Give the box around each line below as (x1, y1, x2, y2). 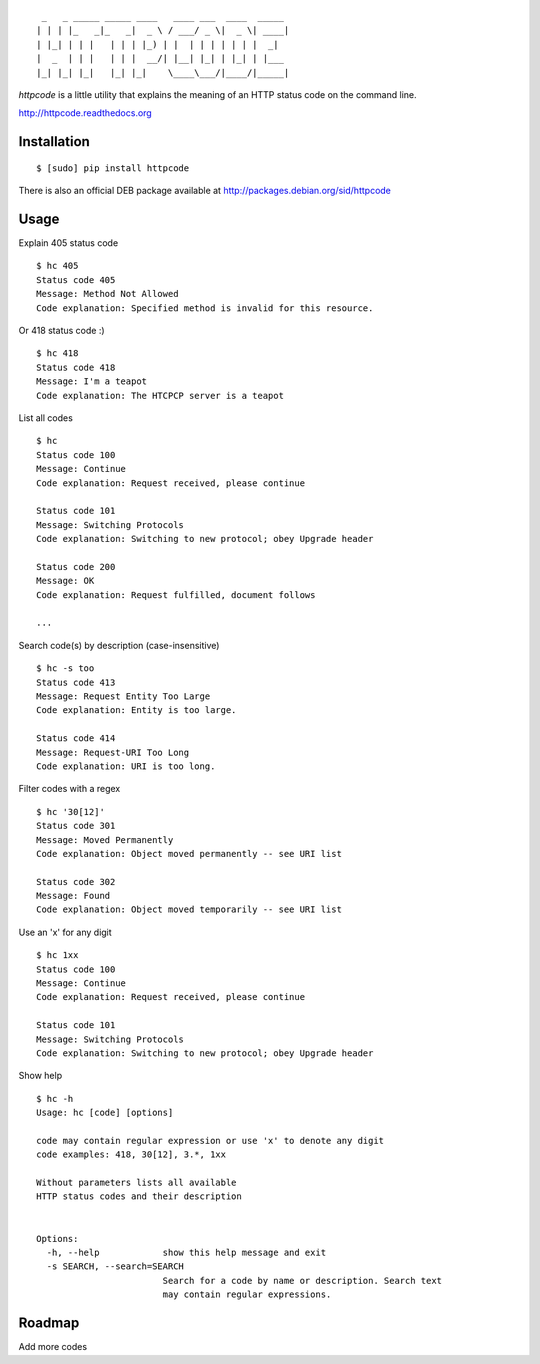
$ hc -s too (36, 663, 95, 674)
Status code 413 (36, 676, 116, 688)
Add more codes (18, 1341, 88, 1353)
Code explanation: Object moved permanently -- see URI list (36, 848, 342, 859)
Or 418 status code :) (18, 325, 105, 336)
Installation (18, 133, 90, 150)
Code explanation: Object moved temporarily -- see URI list (36, 904, 342, 915)
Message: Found (36, 890, 111, 902)
